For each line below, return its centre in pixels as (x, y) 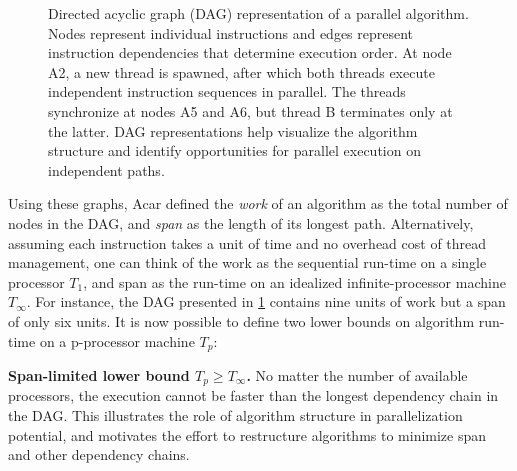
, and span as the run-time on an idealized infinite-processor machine (294, 281)
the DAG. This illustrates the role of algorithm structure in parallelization (235, 415)
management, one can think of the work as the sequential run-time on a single (247, 262)
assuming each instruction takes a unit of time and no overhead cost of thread (247, 242)
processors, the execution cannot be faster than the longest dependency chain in (253, 395)
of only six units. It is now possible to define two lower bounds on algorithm (241, 320)
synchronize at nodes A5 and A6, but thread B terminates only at (250, 110)
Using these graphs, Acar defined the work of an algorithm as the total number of (258, 203)
